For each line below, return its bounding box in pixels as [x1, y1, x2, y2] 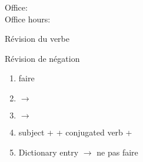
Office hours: [5, 12, 51, 25]
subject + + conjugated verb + [18, 125, 132, 138]
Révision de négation [5, 52, 80, 64]
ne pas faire [97, 146, 138, 158]
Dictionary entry [18, 146, 79, 158]
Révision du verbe [5, 32, 69, 45]
